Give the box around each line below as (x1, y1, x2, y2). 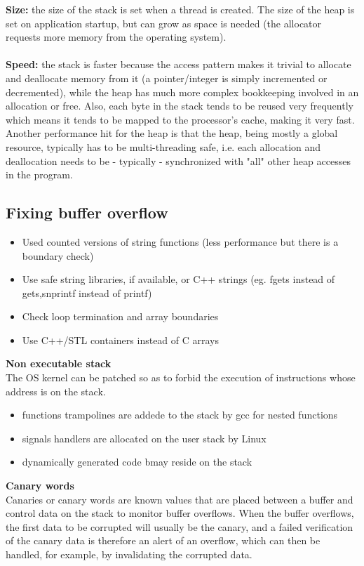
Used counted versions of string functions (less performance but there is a (22, 234, 339, 249)
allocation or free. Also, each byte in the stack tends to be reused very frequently (6, 98, 353, 113)
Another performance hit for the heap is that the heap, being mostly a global (6, 126, 338, 140)
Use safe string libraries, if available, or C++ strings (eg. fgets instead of (22, 272, 335, 287)
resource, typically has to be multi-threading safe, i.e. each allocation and (6, 139, 321, 154)
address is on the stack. (6, 383, 106, 398)
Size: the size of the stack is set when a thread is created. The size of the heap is (6, 2, 355, 16)
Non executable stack (6, 356, 112, 371)
